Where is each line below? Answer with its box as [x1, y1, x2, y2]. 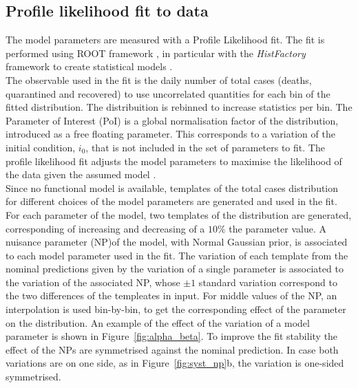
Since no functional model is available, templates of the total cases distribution [6, 180, 339, 195]
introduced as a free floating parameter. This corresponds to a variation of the [6, 127, 335, 141]
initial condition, [6, 140, 76, 154]
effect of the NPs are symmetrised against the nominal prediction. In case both [6, 342, 339, 356]
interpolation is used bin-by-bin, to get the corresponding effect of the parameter [6, 302, 346, 316]
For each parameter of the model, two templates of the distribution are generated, [6, 207, 352, 222]
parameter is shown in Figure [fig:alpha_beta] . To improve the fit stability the [6, 329, 338, 343]
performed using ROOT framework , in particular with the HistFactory [6, 45, 306, 60]
